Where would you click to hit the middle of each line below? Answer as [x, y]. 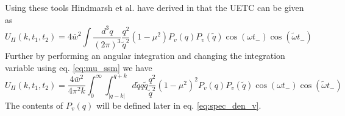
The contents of [34, 105]
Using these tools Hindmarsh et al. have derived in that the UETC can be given [155, 7]
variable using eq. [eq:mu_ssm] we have [79, 67]
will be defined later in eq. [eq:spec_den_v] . [179, 105]
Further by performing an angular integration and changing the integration [145, 56]
